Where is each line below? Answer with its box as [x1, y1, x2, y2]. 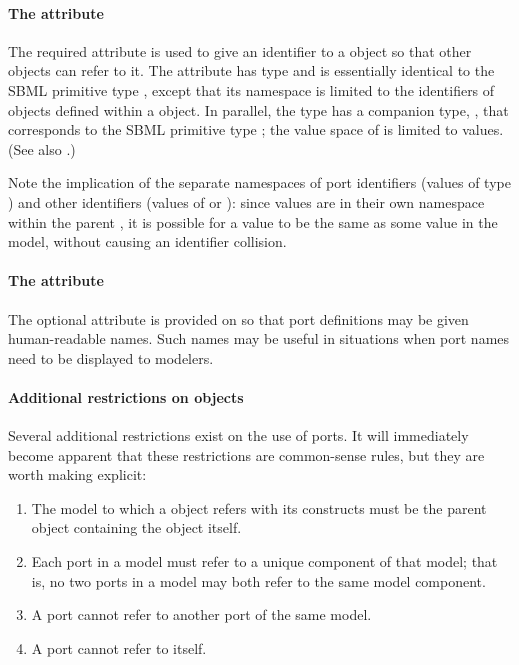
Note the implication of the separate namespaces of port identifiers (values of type [8, 172, 511, 193]
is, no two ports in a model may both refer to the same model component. [31, 570, 486, 591]
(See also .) [8, 138, 76, 159]
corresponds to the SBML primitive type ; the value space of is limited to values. [8, 119, 504, 140]
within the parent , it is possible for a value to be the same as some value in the [8, 211, 498, 232]
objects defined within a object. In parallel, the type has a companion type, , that [8, 99, 509, 120]
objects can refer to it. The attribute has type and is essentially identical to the [8, 60, 495, 81]
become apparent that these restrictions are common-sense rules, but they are [8, 444, 485, 465]
